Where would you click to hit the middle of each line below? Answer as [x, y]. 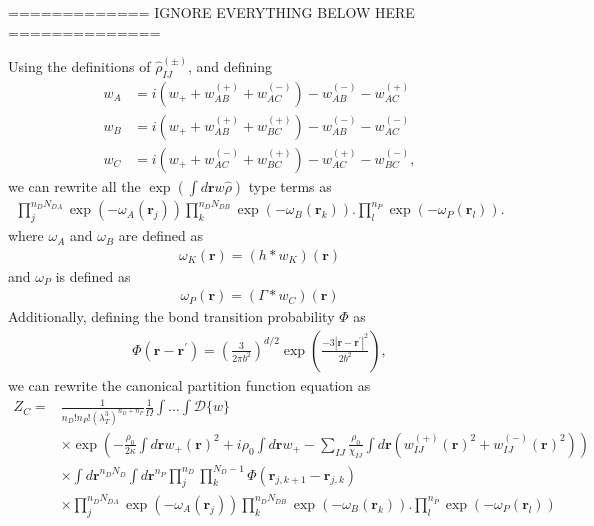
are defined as [160, 235]
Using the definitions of [79, 65]
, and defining [229, 65]
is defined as [93, 275]
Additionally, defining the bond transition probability [171, 316]
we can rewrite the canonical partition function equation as [189, 384]
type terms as [290, 185]
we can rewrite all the [74, 185]
